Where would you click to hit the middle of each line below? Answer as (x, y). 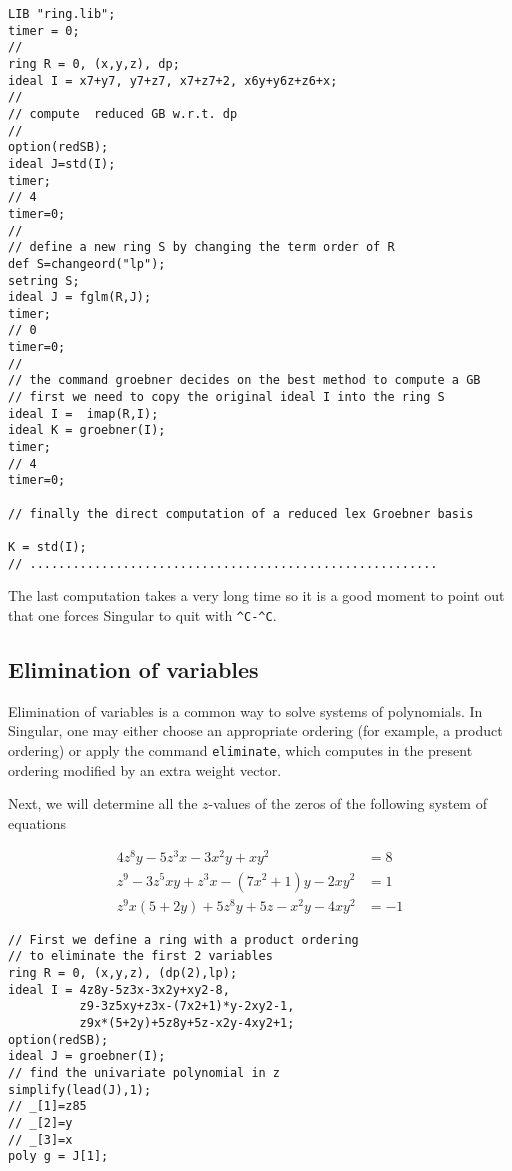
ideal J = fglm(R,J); (80, 297)
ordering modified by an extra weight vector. (145, 769)
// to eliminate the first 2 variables (140, 956)
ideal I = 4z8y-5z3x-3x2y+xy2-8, (119, 989)
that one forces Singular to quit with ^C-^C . (142, 614)
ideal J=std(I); (62, 163)
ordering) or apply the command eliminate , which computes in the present (240, 749)
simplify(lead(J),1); (80, 1089)
